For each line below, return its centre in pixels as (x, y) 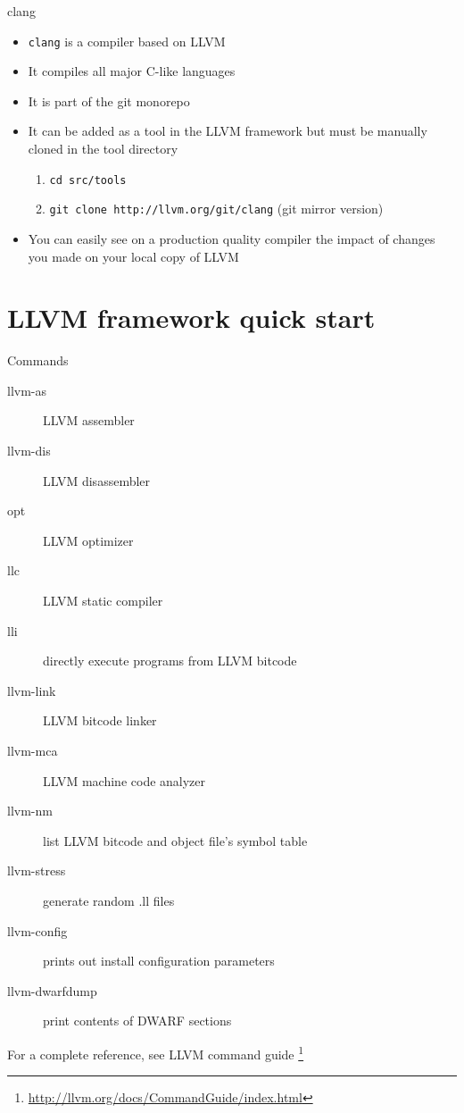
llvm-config (37, 930)
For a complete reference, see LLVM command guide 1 (156, 1052)
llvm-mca (33, 750)
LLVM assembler (89, 420)
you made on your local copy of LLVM (133, 256)
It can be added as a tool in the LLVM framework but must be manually (228, 131)
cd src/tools (88, 180)
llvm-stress (37, 870)
